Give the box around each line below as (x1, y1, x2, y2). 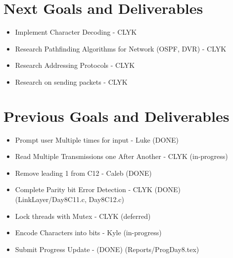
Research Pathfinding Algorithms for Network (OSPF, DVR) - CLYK (15, 43, 227, 53)
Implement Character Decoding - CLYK (15, 27, 137, 37)
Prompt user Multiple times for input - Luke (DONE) (15, 134, 179, 145)
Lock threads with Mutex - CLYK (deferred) (15, 210, 151, 221)
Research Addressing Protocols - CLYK (15, 60, 135, 70)
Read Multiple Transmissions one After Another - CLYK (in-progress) (15, 151, 228, 161)
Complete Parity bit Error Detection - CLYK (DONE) (15, 184, 181, 195)
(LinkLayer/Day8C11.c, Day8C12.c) (15, 194, 124, 204)
